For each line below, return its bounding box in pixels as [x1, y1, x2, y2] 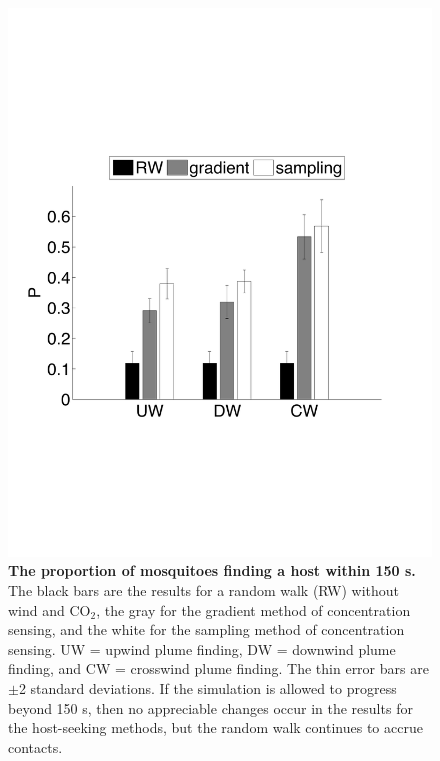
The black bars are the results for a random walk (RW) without [8, 580, 400, 601]
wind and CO [8, 599, 91, 620]
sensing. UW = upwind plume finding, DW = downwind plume [8, 638, 396, 659]
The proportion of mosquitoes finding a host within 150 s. [8, 560, 416, 581]
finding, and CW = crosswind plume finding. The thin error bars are [8, 658, 429, 679]
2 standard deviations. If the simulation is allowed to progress [18, 678, 397, 699]
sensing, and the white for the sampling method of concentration [8, 619, 405, 640]
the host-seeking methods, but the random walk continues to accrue [8, 717, 423, 738]
